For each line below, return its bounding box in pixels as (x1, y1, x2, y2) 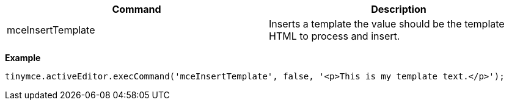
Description (371, 3, 427, 15)
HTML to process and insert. (269, 30, 400, 42)
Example (5, 52, 41, 63)
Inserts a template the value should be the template (269, 18, 505, 30)
